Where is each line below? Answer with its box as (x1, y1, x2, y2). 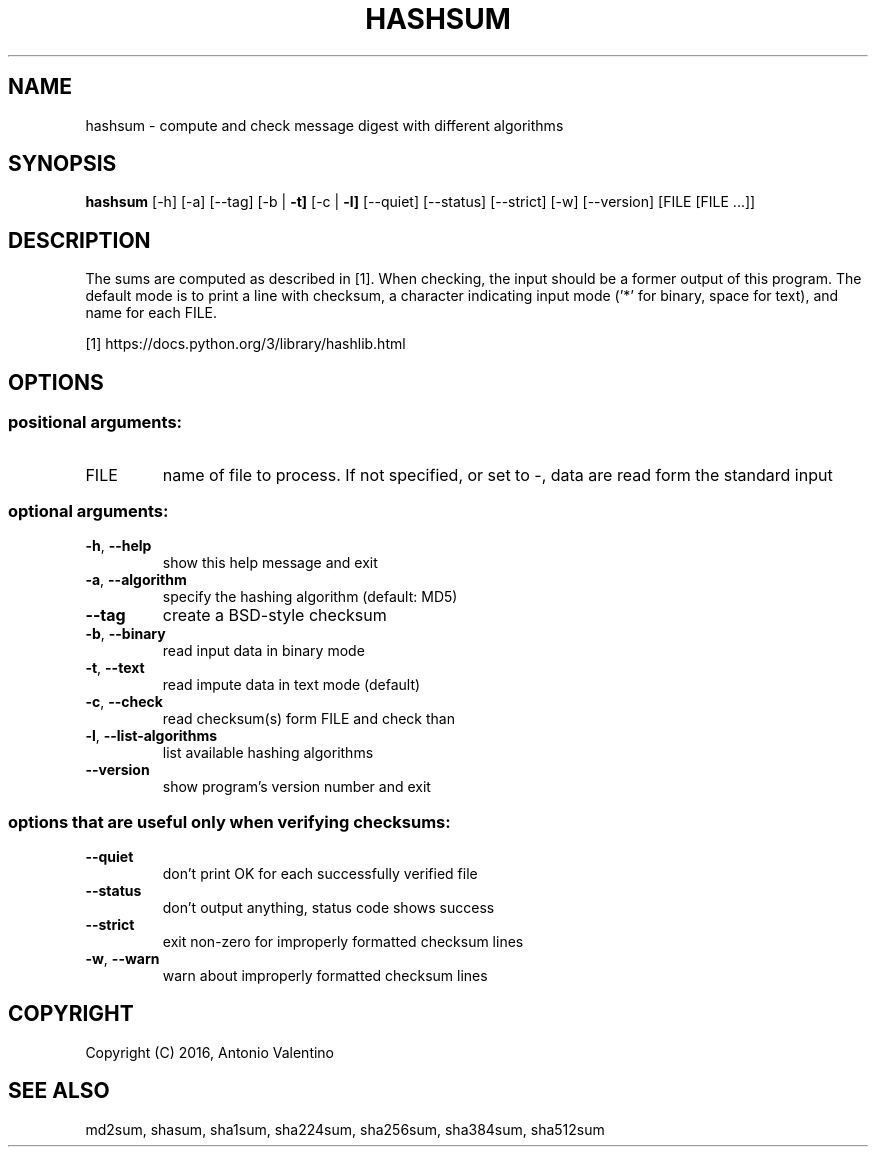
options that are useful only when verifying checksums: (8, 811, 451, 832)
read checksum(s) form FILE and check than (162, 710, 455, 728)
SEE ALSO (8, 1078, 110, 1104)
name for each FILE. (85, 304, 218, 322)
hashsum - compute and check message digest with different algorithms (85, 116, 564, 134)
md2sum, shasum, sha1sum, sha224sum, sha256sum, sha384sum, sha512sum (85, 1120, 605, 1138)
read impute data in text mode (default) (162, 676, 421, 694)
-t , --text (85, 659, 145, 677)
